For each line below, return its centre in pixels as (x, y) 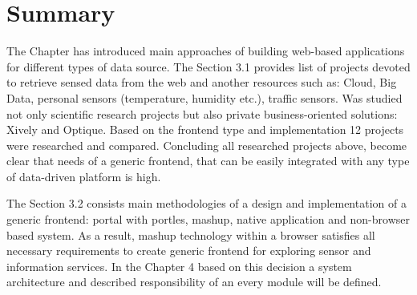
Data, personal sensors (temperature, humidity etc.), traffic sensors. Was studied (204, 97)
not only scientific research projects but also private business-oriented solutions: (202, 113)
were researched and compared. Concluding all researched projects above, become (207, 145)
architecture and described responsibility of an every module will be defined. (194, 282)
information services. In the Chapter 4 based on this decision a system (179, 266)
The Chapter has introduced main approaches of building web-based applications (206, 51)
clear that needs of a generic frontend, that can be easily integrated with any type (208, 161)
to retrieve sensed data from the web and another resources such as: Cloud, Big (202, 82)
